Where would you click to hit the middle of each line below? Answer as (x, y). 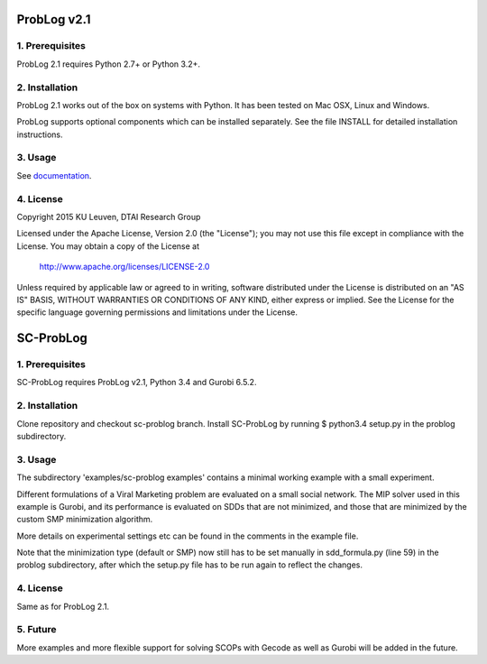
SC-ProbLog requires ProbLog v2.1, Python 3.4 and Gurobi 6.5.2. (137, 383)
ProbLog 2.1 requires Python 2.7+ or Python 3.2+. (108, 64)
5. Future (37, 630)
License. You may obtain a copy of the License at (108, 246)
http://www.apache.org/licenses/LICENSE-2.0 (124, 267)
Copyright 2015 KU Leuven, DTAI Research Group (109, 217)
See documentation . (54, 175)
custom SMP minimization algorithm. (85, 520)
